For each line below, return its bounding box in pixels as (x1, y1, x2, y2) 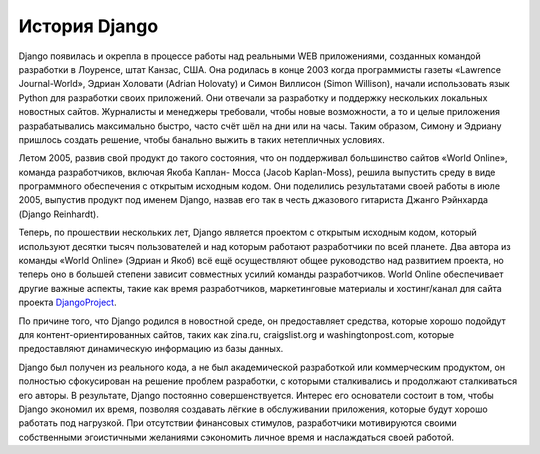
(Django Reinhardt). (18, 208, 99, 220)
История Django (18, 15, 159, 37)
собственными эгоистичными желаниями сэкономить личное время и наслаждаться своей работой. (18, 431, 455, 443)
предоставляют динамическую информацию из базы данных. (18, 343, 284, 355)
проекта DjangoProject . (18, 296, 117, 309)
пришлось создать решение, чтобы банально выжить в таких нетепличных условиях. (18, 133, 385, 145)
